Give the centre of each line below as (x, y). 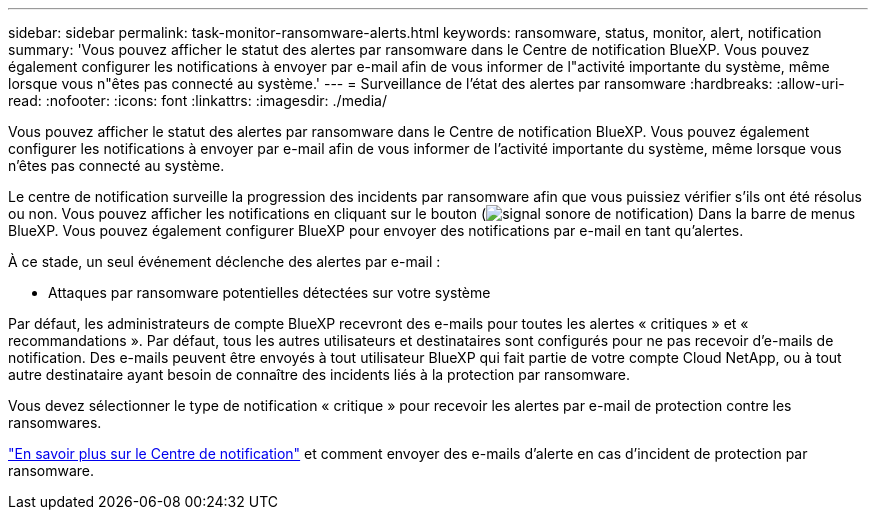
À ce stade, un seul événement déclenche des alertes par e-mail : (224, 261)
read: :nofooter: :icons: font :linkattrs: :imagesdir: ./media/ (197, 100)
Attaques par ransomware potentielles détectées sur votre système (269, 292)
